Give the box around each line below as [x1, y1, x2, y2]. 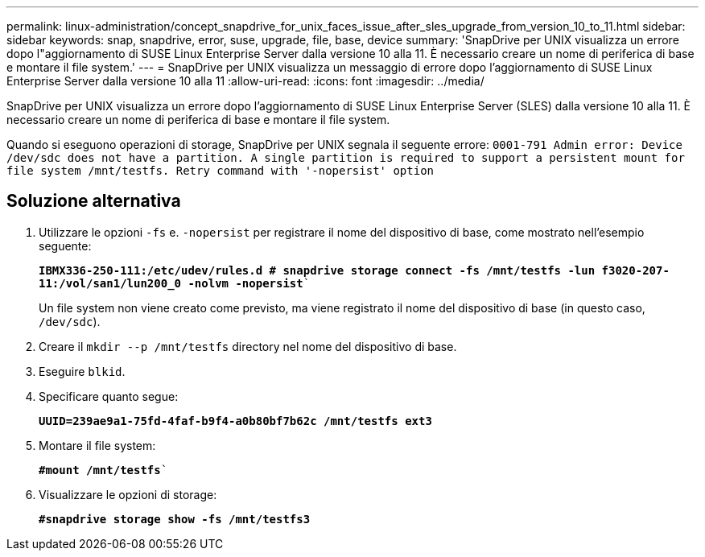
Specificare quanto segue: [39, 389, 179, 403]
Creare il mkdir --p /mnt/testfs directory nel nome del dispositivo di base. [39, 339, 457, 353]
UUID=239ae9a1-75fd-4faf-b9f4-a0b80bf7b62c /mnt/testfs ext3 [39, 414, 432, 427]
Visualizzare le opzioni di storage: [39, 487, 217, 501]
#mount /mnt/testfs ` [39, 463, 168, 477]
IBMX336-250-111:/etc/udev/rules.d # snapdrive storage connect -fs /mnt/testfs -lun [39, 263, 596, 277]
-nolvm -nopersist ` [188, 276, 311, 290]
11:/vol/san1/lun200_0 [39, 276, 182, 290]
